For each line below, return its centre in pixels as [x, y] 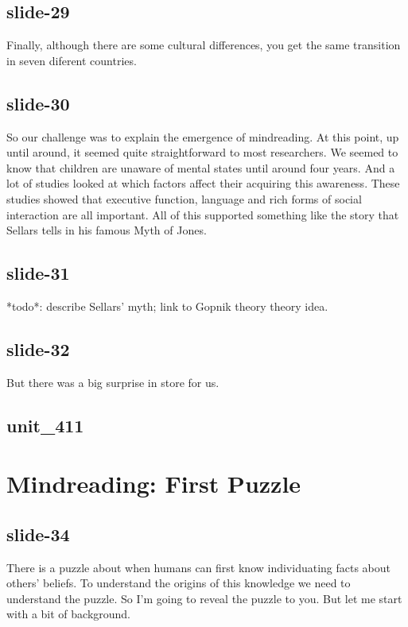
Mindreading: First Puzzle [154, 484]
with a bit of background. [69, 614]
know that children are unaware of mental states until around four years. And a [201, 167]
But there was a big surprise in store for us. [113, 382]
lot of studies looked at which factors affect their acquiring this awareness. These [203, 183]
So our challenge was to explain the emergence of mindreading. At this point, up [203, 136]
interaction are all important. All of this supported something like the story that [203, 214]
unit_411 [45, 425]
